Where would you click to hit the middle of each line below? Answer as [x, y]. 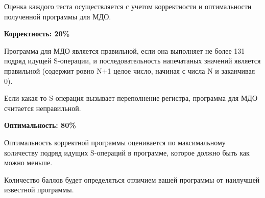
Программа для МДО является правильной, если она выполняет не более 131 [125, 50]
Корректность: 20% [37, 34]
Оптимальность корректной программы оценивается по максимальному [115, 142]
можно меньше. [28, 162]
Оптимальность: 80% [40, 125]
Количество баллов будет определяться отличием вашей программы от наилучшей [132, 179]
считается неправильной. [43, 108]
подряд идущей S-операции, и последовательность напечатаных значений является [132, 61]
